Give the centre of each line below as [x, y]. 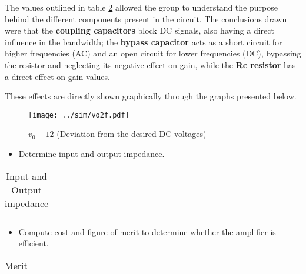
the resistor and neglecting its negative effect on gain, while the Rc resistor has [150, 64]
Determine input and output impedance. [92, 153]
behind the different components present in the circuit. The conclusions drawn [146, 19]
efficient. [34, 243]
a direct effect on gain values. [57, 76]
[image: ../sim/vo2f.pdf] [79, 115]
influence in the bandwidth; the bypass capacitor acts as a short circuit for [144, 41]
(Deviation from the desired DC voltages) [132, 134]
